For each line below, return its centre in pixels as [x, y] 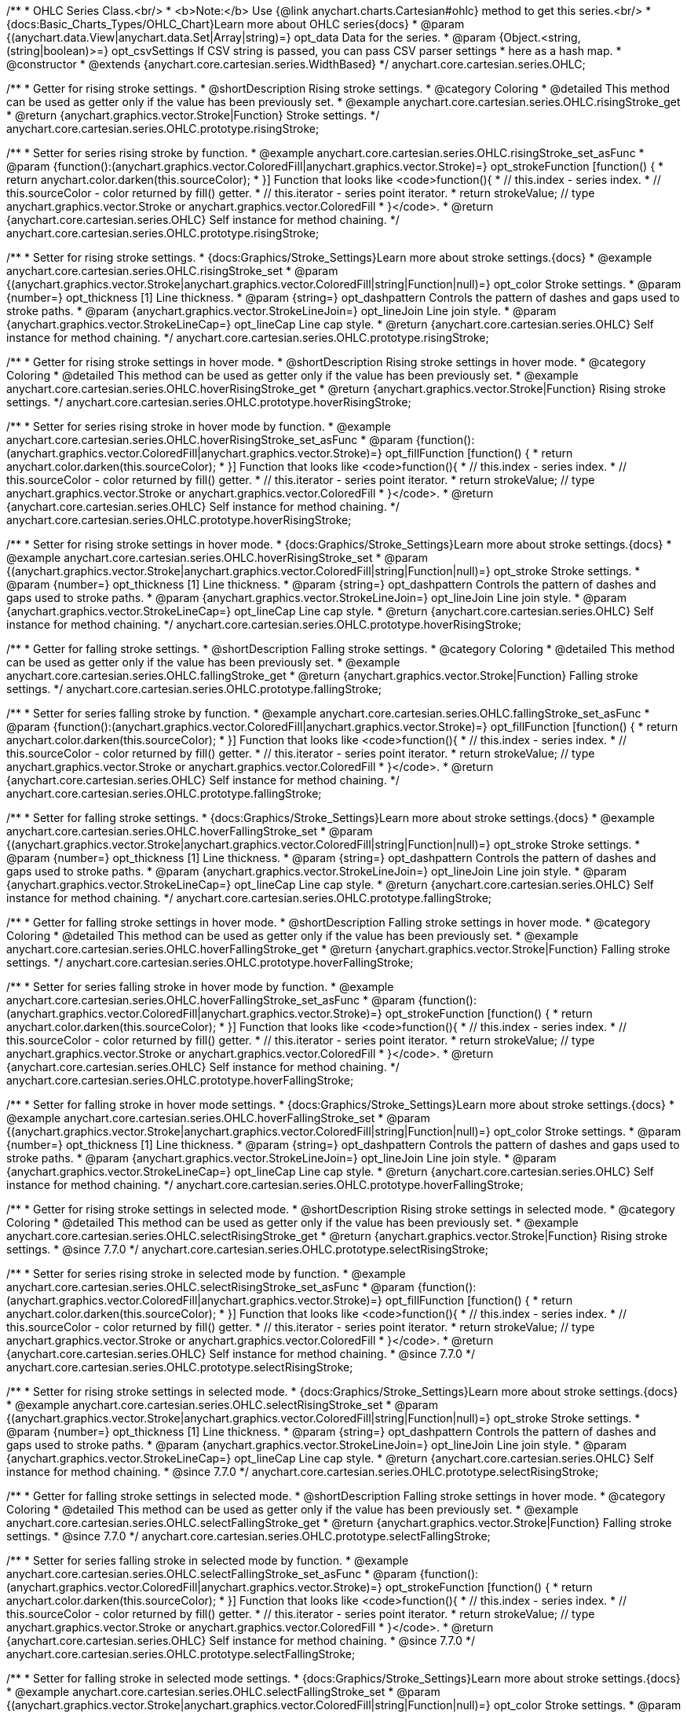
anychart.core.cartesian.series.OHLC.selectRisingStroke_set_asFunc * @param [210, 1287]
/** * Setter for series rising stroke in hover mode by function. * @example [199, 426]
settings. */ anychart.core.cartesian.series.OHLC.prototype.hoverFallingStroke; [210, 962]
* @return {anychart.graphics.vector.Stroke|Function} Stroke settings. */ [193, 115]
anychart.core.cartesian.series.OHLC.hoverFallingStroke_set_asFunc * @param [211, 1000]
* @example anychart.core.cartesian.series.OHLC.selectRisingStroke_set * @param [222, 1405]
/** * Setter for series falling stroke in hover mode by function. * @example [200, 987]
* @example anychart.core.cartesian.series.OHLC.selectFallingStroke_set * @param [223, 1692]
